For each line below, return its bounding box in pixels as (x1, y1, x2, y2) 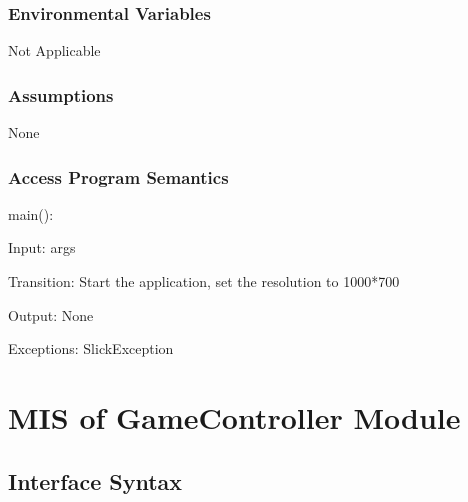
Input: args (8, 237, 76, 258)
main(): (8, 203, 54, 224)
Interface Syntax (8, 465, 183, 496)
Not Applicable (8, 40, 101, 61)
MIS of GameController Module (8, 397, 461, 437)
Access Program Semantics (8, 164, 229, 189)
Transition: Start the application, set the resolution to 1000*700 (8, 271, 400, 292)
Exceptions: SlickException (8, 338, 174, 359)
